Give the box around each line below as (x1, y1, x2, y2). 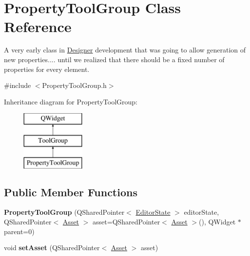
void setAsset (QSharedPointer (4, 242, 100, 253)
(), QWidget (199, 217, 236, 227)
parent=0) (4, 226, 35, 236)
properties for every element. (4, 64, 90, 74)
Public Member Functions (4, 184, 137, 199)
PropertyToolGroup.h (42, 80, 107, 90)
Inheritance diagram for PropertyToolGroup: (4, 96, 137, 106)
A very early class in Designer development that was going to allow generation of (4, 45, 246, 55)
